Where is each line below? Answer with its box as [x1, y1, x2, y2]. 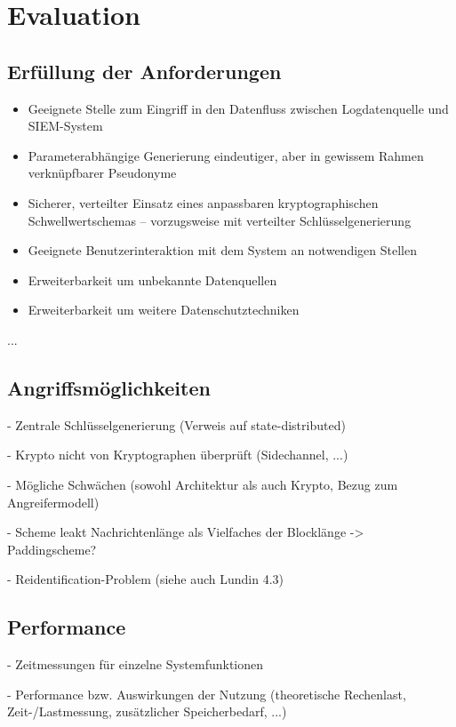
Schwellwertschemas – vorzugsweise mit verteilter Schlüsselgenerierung [28, 211, 412, 229]
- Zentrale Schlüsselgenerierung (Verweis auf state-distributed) [7, 415, 346, 434]
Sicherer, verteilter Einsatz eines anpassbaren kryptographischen [28, 193, 379, 212]
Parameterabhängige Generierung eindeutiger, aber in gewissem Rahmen [28, 146, 424, 164]
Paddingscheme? [7, 539, 97, 558]
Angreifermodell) [7, 492, 100, 511]
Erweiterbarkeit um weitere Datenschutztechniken [28, 300, 300, 319]
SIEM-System [28, 116, 103, 135]
